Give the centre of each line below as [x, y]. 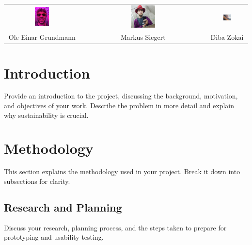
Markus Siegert [143, 37]
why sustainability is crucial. [46, 115]
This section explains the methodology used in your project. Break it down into [122, 171]
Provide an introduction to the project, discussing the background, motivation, [121, 96]
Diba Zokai [227, 37]
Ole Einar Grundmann [42, 37]
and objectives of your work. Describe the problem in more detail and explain [119, 106]
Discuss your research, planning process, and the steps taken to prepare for [115, 227]
